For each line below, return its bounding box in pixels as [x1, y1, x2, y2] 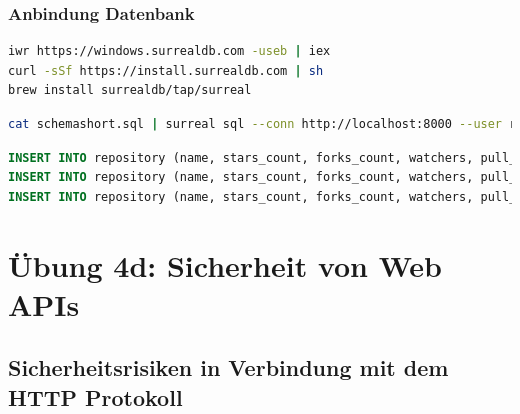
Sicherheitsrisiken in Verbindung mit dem [8, 352, 449, 383]
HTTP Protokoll [8, 381, 183, 412]
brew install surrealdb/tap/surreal [8, 83, 252, 98]
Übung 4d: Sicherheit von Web [8, 244, 442, 285]
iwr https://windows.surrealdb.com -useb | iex [8, 44, 331, 59]
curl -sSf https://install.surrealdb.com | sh [8, 63, 324, 78]
